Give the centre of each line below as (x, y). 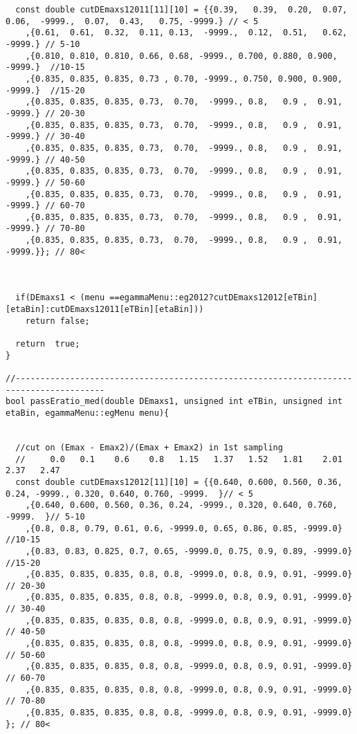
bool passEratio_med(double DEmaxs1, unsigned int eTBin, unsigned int (174, 402)
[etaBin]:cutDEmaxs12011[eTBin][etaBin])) (105, 310)
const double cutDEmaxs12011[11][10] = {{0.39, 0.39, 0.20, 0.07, (181, 10)
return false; (57, 321)
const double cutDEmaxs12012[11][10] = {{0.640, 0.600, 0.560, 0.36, (179, 482)
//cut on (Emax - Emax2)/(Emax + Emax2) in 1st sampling (149, 447)
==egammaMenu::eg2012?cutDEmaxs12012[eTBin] (214, 298)
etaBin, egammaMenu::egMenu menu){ (88, 413)
